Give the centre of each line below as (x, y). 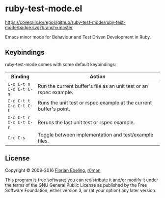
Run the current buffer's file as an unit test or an (93, 86)
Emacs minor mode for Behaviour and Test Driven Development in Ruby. (78, 37)
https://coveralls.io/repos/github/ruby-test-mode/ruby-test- (66, 22)
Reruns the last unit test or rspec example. (86, 122)
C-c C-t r (19, 117)
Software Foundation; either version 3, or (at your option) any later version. (81, 190)
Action (97, 76)
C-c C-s (16, 138)
